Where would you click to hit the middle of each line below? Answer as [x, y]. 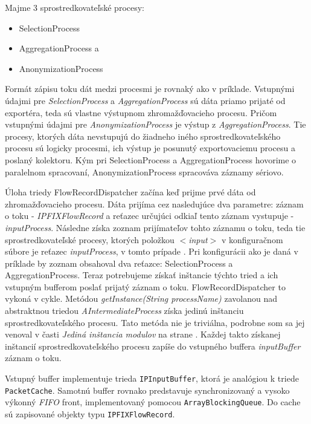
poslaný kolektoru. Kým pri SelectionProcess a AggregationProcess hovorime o [151, 159]
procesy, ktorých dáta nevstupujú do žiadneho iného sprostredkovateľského [143, 136]
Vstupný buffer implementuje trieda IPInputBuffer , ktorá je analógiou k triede [152, 378]
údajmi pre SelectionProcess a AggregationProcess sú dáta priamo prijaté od [145, 100]
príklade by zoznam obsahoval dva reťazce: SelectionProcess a [119, 263]
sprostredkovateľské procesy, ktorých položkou [90, 239]
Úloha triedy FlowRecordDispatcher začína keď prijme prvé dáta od [130, 192]
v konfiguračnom [252, 239]
